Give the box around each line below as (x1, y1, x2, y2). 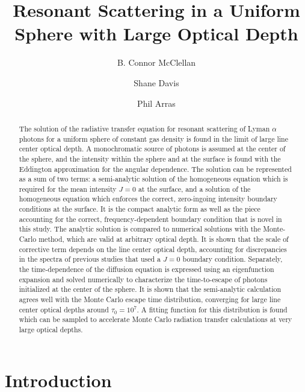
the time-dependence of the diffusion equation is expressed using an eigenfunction (19, 264, 274, 274)
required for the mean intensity (19, 183, 117, 194)
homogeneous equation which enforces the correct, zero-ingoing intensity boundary (19, 194, 277, 204)
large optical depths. (19, 324, 83, 335)
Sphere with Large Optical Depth (14, 21, 298, 46)
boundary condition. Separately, (182, 254, 283, 264)
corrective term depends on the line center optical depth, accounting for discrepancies (19, 244, 287, 254)
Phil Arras (137, 96, 176, 109)
